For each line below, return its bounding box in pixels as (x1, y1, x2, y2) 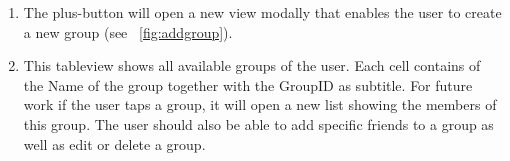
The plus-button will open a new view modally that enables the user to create (23, 2, 502, 22)
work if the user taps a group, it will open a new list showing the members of (23, 94, 497, 115)
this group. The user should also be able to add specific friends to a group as (23, 113, 494, 134)
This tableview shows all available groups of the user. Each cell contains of (23, 55, 481, 76)
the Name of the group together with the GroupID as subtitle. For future (23, 74, 473, 95)
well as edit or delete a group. (23, 133, 206, 154)
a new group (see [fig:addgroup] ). (23, 21, 233, 42)
